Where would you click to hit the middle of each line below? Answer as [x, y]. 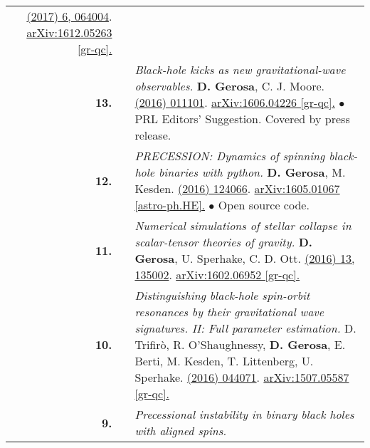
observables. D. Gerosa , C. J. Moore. [230, 86]
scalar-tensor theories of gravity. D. [223, 242]
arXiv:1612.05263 [69, 32]
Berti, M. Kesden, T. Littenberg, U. [224, 361]
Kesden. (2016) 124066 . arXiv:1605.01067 [237, 188]
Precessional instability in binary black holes [244, 414]
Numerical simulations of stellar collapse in [243, 225]
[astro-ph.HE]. [170, 205]
